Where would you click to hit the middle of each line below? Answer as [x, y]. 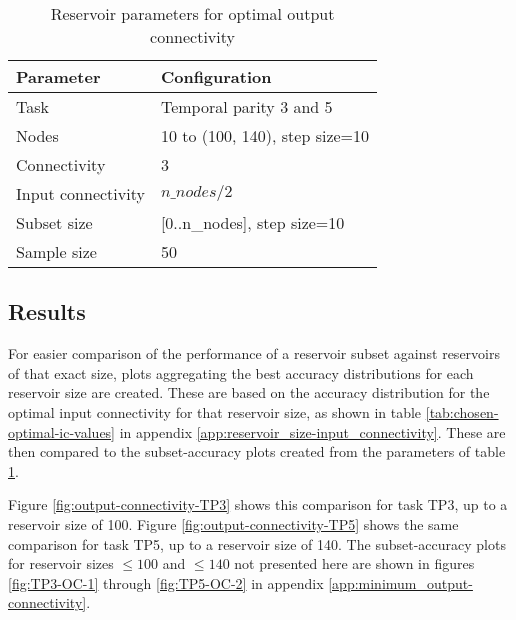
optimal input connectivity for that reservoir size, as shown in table [215, 411]
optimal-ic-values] [62, 431]
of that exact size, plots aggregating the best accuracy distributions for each [241, 372]
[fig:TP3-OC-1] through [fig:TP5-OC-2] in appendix [166, 582]
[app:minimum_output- [400, 582]
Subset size [54, 222]
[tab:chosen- [462, 411]
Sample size [56, 251]
